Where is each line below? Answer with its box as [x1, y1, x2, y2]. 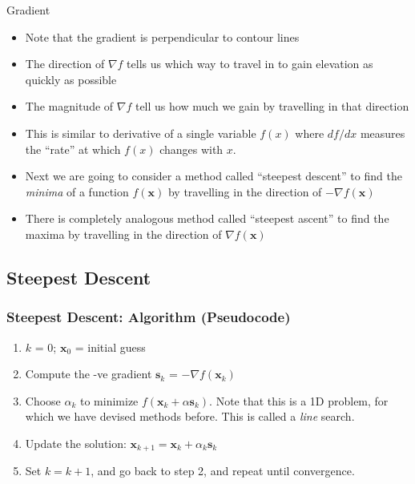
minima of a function [25, 183, 129, 200]
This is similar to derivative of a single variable [25, 124, 256, 141]
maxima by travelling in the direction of [25, 225, 222, 242]
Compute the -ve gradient [25, 365, 152, 382]
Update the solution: [25, 434, 127, 451]
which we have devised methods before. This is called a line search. [25, 408, 355, 425]
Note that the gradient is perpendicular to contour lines [25, 28, 300, 45]
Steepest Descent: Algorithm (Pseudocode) [6, 307, 291, 327]
